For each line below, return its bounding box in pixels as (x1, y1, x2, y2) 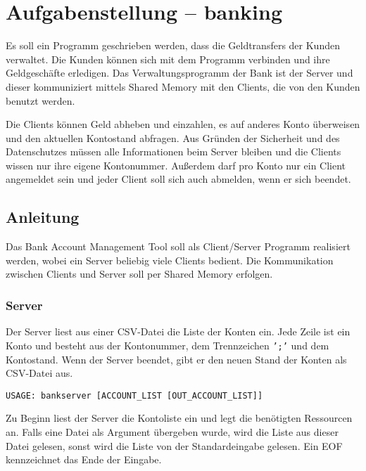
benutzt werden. (6, 93, 75, 108)
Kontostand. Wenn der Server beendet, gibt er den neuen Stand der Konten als (6, 351, 347, 366)
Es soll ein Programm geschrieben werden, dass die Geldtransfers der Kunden (6, 38, 340, 53)
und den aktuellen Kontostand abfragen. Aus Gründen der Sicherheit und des (6, 130, 340, 145)
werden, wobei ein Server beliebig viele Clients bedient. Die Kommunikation (6, 252, 334, 267)
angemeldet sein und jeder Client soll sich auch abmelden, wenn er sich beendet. (6, 172, 351, 186)
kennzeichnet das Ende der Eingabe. (6, 452, 162, 467)
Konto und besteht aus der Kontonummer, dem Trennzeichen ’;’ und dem (6, 337, 329, 352)
